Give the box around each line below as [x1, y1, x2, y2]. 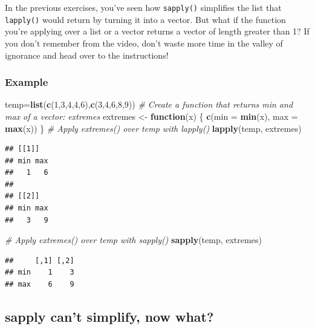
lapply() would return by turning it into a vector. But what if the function [5, 13, 286, 25]
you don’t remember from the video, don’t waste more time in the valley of [5, 36, 283, 49]
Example [5, 74, 48, 90]
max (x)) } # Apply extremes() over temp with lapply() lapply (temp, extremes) [5, 122, 302, 134]
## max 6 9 [5, 280, 74, 289]
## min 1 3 [5, 268, 74, 277]
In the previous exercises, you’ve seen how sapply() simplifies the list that [5, 1, 282, 13]
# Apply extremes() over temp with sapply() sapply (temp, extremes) [5, 233, 262, 246]
